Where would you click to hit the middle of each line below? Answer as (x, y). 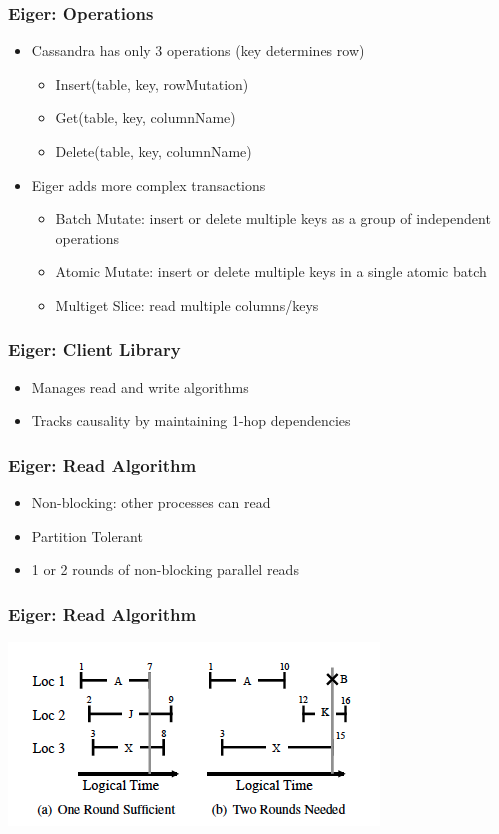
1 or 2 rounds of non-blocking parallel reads (165, 569)
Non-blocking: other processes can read (151, 502)
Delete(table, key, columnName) (153, 151)
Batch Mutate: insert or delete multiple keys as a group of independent (273, 218)
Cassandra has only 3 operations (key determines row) (198, 50)
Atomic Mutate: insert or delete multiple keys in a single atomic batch (271, 271)
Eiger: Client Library (94, 349)
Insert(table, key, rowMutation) (152, 83)
